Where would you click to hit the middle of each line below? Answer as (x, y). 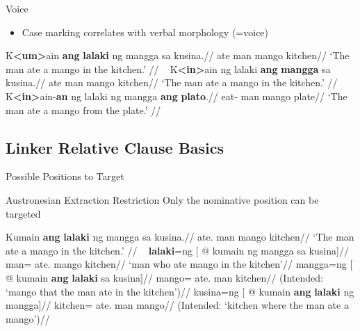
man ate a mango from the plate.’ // (83, 110)
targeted (23, 213)
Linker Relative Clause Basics (115, 147)
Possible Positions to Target (65, 176)
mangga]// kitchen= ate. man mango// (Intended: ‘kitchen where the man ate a (177, 305)
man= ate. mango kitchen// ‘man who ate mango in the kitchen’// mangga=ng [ (179, 264)
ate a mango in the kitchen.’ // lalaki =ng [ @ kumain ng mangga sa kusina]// (177, 250)
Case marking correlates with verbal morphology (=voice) (145, 32)
